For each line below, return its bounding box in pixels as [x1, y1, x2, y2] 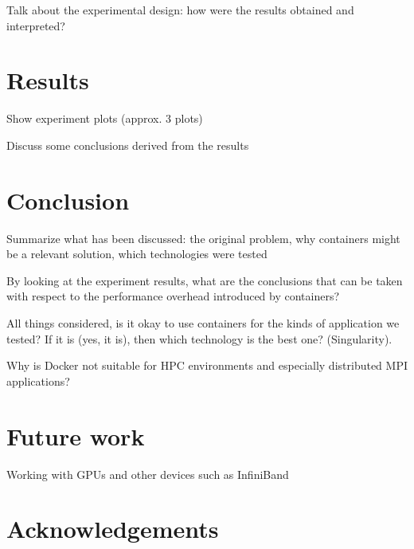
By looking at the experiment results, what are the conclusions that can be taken [6, 272, 403, 288]
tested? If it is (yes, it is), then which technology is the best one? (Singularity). [6, 330, 393, 347]
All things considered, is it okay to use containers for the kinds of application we [6, 315, 400, 331]
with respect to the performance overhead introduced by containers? [6, 288, 340, 304]
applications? [6, 372, 70, 389]
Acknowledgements [6, 512, 219, 545]
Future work [6, 419, 145, 452]
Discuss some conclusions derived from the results [6, 136, 249, 153]
